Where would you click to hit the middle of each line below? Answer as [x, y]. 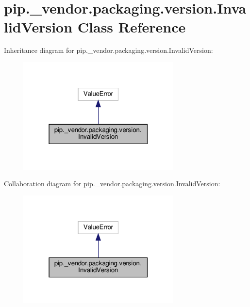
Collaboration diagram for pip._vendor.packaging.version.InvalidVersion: [112, 183]
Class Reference [132, 27]
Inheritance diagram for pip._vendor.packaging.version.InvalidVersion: [108, 50]
